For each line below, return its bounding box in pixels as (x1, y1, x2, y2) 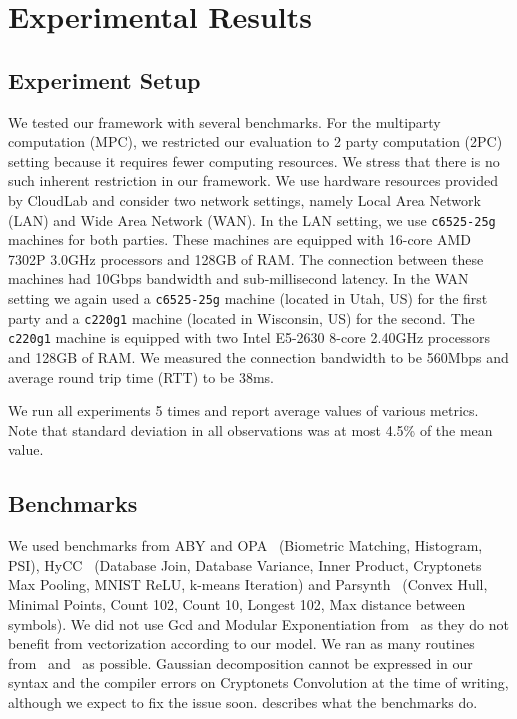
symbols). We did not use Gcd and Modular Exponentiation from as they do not (8, 613, 509, 634)
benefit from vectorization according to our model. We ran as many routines (8, 633, 475, 654)
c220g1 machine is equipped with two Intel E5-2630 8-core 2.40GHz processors (8, 327, 490, 348)
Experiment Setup (8, 64, 201, 95)
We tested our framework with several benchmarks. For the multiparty (8, 111, 441, 132)
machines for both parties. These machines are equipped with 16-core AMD (8, 229, 472, 250)
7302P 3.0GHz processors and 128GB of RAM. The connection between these (8, 248, 484, 269)
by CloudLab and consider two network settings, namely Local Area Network (8, 189, 481, 210)
